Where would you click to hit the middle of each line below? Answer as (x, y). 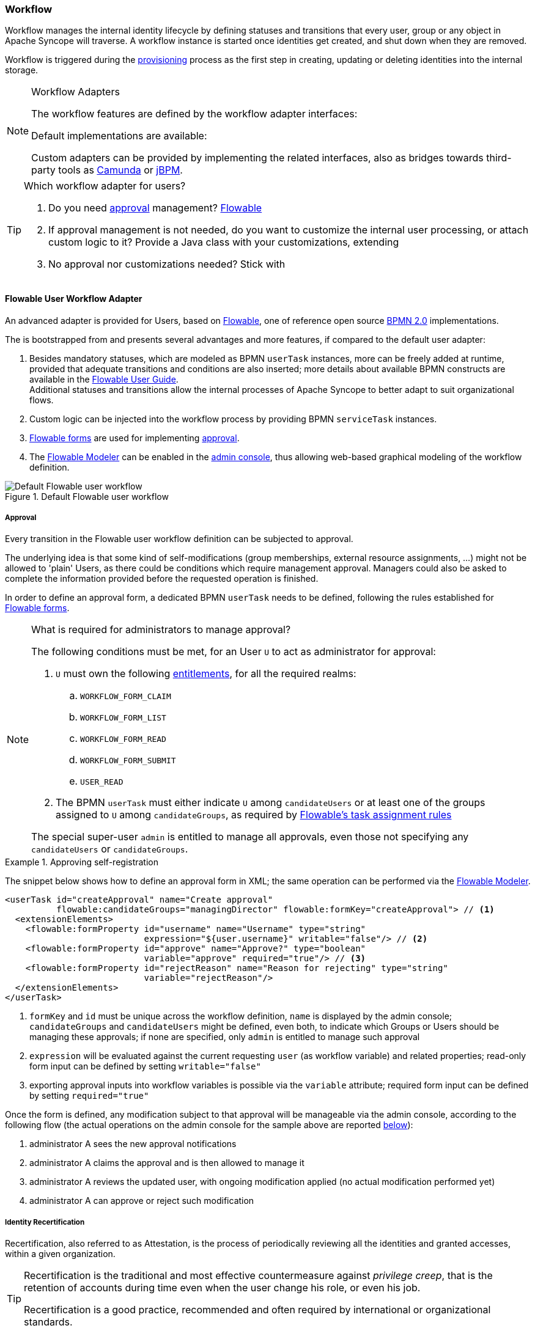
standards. (48, 1322)
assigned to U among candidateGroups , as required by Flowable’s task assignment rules (254, 815)
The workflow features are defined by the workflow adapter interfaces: (194, 114)
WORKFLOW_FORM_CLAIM (126, 697)
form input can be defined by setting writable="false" (145, 1066)
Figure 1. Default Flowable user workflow (87, 496)
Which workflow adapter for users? (105, 186)
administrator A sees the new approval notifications (133, 1144)
